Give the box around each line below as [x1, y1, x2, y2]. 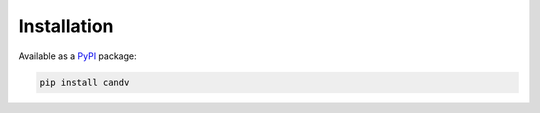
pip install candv [39, 76, 130, 88]
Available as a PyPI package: [18, 50, 137, 62]
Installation [18, 15, 114, 37]
